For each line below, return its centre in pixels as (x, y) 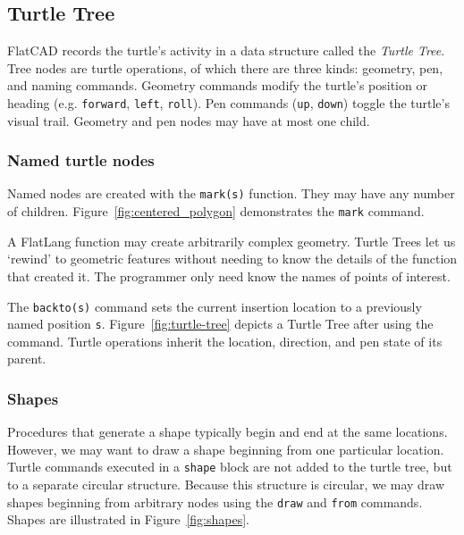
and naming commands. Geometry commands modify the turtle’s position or (217, 85)
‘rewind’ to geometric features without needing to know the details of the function (232, 259)
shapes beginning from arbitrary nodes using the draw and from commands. (215, 502)
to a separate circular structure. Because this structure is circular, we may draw (226, 485)
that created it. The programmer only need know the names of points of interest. (229, 276)
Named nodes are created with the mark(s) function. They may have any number (231, 193)
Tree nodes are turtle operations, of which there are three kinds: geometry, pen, (225, 67)
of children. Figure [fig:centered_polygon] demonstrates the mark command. (216, 211)
